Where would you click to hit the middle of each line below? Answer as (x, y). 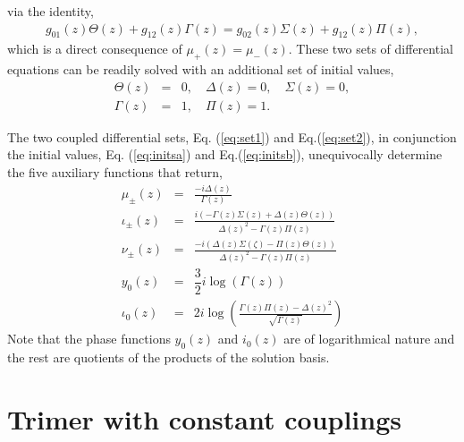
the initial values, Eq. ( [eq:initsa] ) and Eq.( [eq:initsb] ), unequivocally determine (225, 154)
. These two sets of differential (371, 49)
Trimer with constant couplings (205, 418)
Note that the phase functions (89, 339)
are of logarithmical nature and (369, 339)
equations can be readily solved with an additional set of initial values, (201, 69)
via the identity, (51, 11)
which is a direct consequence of (95, 49)
